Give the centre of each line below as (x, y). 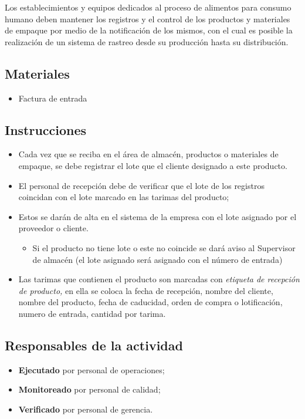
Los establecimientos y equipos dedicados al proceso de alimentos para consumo (148, 7)
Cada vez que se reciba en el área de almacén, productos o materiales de (148, 154)
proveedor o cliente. (53, 228)
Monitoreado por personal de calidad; (89, 389)
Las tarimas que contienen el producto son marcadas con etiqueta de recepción (159, 279)
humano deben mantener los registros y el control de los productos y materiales (148, 18)
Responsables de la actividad (94, 345)
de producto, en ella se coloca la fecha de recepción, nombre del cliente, (146, 290)
